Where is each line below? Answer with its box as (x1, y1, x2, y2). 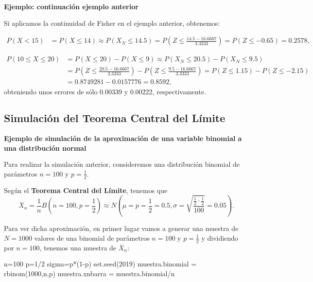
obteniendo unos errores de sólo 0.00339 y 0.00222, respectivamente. (4, 87, 206, 97)
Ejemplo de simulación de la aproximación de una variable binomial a (4, 133, 242, 143)
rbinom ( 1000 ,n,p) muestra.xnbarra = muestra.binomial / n (4, 268, 175, 278)
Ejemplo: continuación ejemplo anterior (4, 1, 139, 11)
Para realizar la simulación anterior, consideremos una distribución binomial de (4, 159, 240, 169)
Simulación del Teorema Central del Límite (4, 110, 226, 125)
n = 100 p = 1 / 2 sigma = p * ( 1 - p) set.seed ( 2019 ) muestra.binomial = (4, 259, 197, 269)
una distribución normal (4, 142, 87, 153)
